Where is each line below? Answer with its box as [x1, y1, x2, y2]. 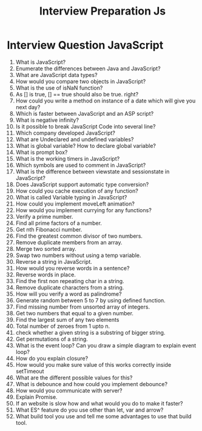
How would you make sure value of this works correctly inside [15, 361, 172, 368]
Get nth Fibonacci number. [15, 226, 82, 233]
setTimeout [15, 367, 44, 375]
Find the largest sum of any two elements [15, 316, 120, 323]
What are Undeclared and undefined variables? [15, 135, 134, 143]
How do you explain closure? [15, 355, 89, 362]
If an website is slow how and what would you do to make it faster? [15, 399, 184, 407]
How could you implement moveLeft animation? [15, 200, 135, 207]
